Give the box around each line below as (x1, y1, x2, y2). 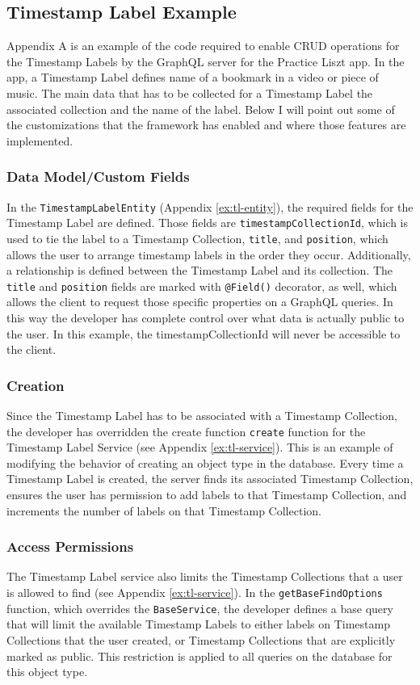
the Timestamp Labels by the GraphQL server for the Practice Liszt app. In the (6, 53, 405, 69)
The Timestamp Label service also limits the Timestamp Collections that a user (6, 568, 403, 585)
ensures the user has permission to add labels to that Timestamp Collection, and (6, 486, 407, 503)
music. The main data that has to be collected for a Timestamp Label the (6, 84, 373, 101)
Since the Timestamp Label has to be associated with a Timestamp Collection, (6, 406, 397, 423)
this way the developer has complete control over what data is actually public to (6, 309, 405, 326)
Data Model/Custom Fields (6, 166, 190, 187)
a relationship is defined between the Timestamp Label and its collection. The (6, 262, 393, 279)
